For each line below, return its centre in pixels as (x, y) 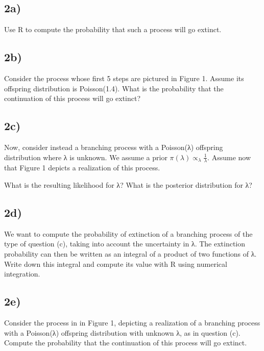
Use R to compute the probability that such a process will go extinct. (113, 29)
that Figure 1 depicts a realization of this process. (82, 168)
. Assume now (229, 157)
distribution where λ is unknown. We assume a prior (86, 157)
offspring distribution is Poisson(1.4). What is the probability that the (114, 88)
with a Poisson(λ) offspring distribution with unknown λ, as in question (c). (122, 332)
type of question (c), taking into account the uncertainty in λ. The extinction (125, 244)
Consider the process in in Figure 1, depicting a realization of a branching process (132, 322)
